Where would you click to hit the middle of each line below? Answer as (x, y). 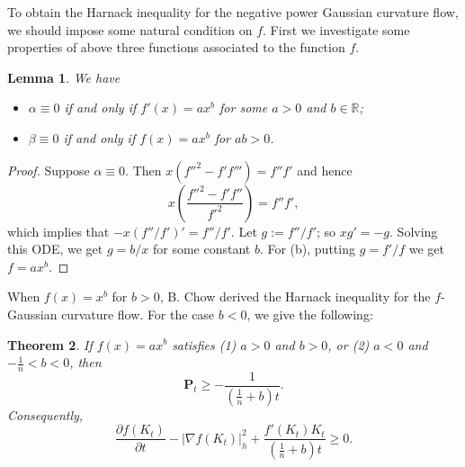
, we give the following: (310, 314)
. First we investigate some (336, 29)
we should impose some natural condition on (130, 29)
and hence (325, 170)
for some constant (201, 249)
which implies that (58, 231)
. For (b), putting (307, 249)
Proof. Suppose (49, 170)
